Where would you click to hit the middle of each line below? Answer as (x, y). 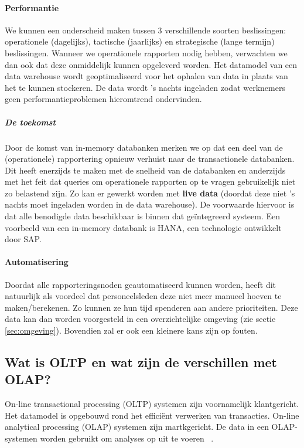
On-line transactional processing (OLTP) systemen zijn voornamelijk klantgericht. (152, 404)
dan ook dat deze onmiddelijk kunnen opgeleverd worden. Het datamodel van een (151, 64)
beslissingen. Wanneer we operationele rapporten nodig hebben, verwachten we (146, 52)
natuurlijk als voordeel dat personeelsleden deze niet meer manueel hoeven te (143, 296)
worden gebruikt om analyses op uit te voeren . (127, 438)
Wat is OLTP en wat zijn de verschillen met (141, 362)
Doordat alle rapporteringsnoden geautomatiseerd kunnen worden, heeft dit (141, 284)
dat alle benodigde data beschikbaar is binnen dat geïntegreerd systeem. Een (143, 216)
